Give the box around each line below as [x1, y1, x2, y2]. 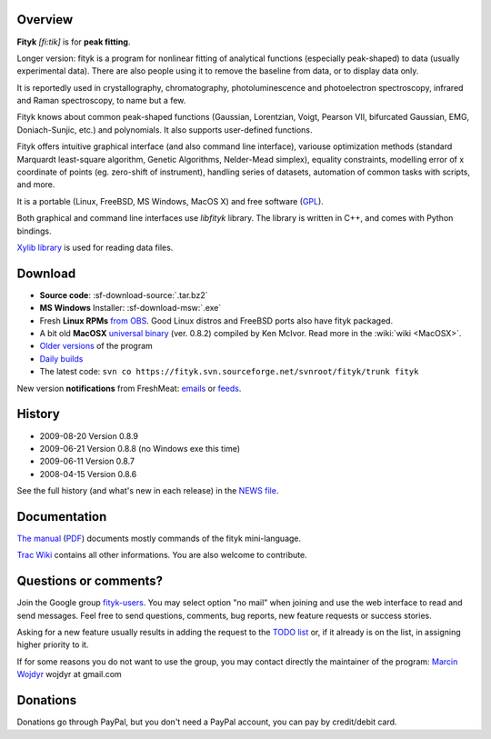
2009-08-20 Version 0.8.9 [39, 430, 139, 441]
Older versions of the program [39, 341, 154, 352]
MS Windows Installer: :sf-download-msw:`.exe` [39, 303, 222, 314]
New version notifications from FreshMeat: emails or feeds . [16, 383, 242, 394]
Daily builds [39, 353, 84, 364]
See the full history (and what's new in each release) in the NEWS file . [16, 485, 279, 496]
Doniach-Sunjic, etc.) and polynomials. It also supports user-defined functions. [16, 124, 313, 135]
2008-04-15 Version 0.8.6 [39, 468, 137, 479]
